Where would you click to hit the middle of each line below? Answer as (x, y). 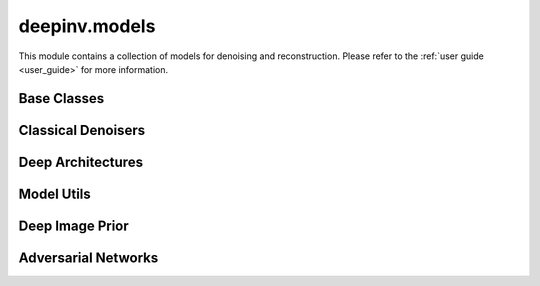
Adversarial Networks (88, 257)
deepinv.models (87, 26)
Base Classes (61, 98)
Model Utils (55, 193)
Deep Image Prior (73, 225)
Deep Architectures (81, 161)
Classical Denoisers (81, 130)
